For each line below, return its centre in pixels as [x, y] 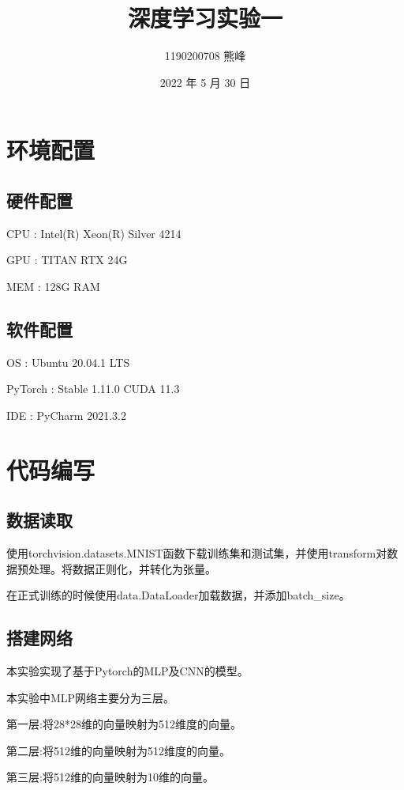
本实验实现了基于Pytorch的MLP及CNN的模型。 [127, 671]
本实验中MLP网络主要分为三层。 [91, 697]
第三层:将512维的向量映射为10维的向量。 [110, 777]
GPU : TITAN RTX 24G [67, 260]
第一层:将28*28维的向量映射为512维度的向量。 [124, 724]
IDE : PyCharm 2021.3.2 [66, 415]
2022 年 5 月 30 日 [205, 82]
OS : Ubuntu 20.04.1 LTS [68, 362]
